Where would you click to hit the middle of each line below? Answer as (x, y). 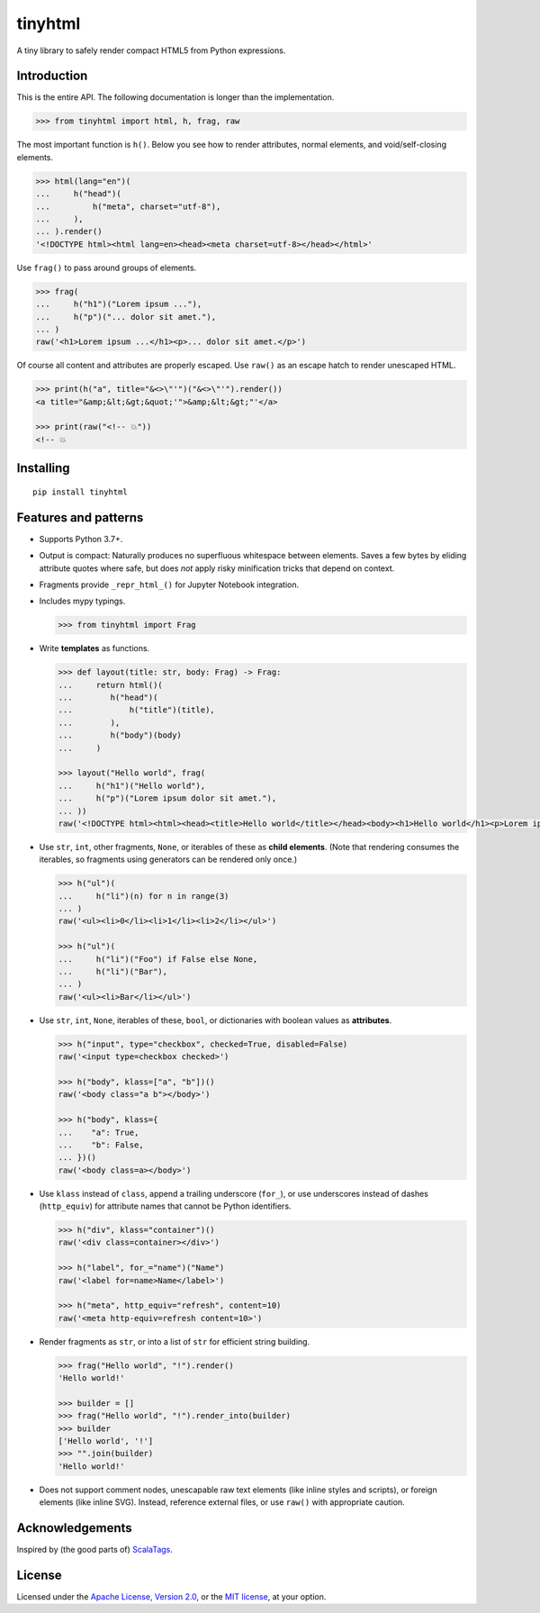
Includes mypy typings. (82, 601)
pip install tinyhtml (80, 492)
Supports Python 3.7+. (81, 539)
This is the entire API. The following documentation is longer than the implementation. (175, 97)
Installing (44, 468)
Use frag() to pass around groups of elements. (107, 267)
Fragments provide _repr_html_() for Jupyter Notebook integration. (169, 584)
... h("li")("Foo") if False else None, (158, 959)
